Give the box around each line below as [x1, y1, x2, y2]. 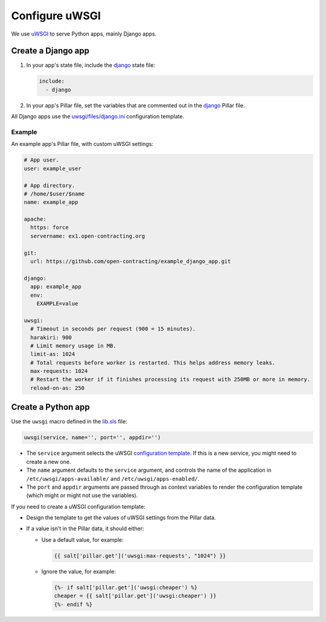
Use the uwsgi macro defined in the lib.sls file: [11, 418, 127, 425]
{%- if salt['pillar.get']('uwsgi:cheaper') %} [54, 584, 197, 591]
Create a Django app [11, 46, 90, 56]
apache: [24, 216, 46, 223]
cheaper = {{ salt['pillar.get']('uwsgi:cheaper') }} [54, 592, 217, 600]
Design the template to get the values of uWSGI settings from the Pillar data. [26, 514, 216, 521]
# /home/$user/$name [24, 190, 85, 197]
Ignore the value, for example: [41, 568, 116, 575]
